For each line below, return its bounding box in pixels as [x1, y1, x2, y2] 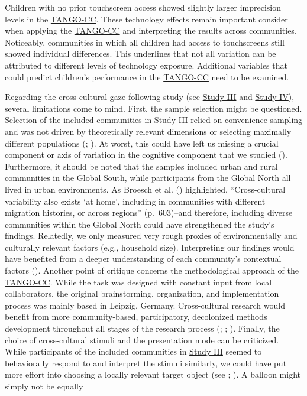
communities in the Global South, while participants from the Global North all [5, 171, 291, 184]
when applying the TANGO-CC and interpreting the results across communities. [5, 24, 297, 37]
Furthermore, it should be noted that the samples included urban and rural [5, 160, 278, 172]
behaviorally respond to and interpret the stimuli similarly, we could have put [5, 356, 287, 369]
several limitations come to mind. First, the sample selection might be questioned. [5, 102, 302, 114]
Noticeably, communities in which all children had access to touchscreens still [5, 35, 285, 48]
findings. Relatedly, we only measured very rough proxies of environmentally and [5, 229, 298, 242]
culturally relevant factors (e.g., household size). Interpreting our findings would [5, 241, 295, 253]
